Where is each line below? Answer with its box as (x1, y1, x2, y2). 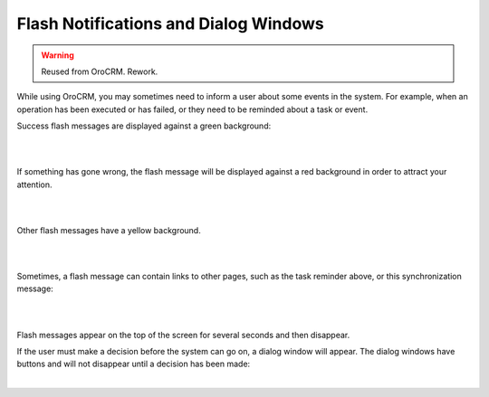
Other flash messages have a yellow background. (16, 224, 201, 235)
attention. (16, 179, 53, 190)
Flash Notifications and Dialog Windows (16, 14, 325, 33)
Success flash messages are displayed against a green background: (16, 120, 272, 131)
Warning (41, 50, 74, 61)
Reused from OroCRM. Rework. (41, 66, 158, 77)
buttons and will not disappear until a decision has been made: (16, 358, 251, 370)
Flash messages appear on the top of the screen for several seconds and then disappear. (16, 329, 350, 340)
